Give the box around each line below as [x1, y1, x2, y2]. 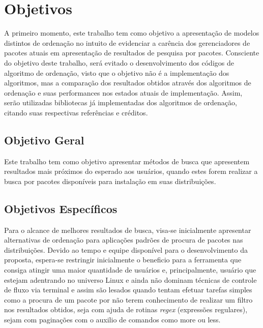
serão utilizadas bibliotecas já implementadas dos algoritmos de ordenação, [4, 97, 237, 108]
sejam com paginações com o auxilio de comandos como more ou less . [4, 314, 221, 324]
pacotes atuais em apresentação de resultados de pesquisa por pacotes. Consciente [4, 47, 259, 58]
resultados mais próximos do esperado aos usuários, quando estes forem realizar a [4, 166, 258, 176]
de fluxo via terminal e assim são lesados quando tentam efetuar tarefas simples [4, 284, 252, 295]
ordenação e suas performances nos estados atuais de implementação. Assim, [4, 87, 243, 98]
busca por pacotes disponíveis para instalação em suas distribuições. [4, 175, 216, 186]
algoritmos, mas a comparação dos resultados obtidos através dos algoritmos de [4, 77, 251, 88]
